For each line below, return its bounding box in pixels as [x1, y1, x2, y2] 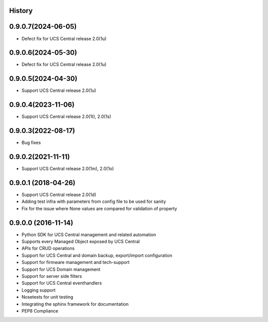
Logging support [21, 287, 56, 293]
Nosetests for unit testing [21, 294, 73, 300]
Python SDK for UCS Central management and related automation [21, 231, 156, 238]
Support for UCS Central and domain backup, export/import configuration [21, 252, 172, 258]
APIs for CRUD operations [21, 246, 75, 252]
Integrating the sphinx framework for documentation [21, 301, 129, 307]
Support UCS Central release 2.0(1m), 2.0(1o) [21, 166, 114, 172]
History [9, 6, 33, 15]
